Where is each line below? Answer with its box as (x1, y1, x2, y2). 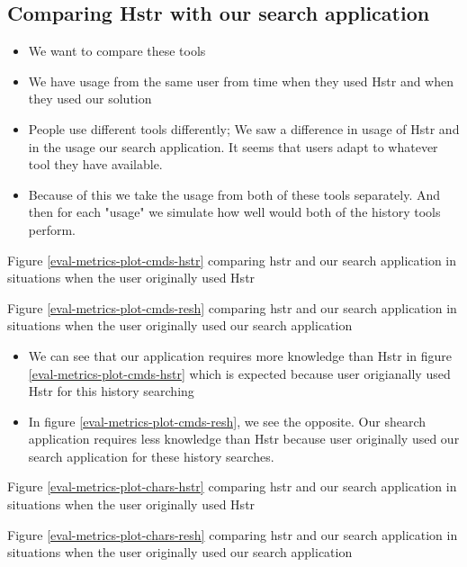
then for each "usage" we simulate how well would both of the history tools (28, 202, 441, 221)
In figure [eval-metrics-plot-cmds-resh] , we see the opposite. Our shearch (28, 411, 427, 430)
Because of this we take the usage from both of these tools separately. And (28, 184, 441, 203)
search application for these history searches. (28, 446, 274, 465)
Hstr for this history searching (28, 382, 194, 400)
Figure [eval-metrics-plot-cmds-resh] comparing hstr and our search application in (7, 298, 457, 317)
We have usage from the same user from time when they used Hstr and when (28, 71, 454, 90)
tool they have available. (28, 155, 163, 174)
